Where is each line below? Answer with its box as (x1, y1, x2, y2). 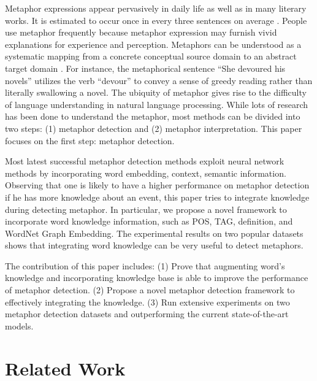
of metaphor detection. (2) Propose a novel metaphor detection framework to (5, 283, 295, 296)
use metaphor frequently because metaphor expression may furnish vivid (5, 26, 277, 39)
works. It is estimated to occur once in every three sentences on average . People (5, 13, 307, 26)
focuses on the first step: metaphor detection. (5, 134, 175, 147)
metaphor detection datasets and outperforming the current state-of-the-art (5, 307, 289, 320)
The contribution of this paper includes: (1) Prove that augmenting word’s (5, 259, 285, 272)
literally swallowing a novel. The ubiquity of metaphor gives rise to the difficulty (5, 86, 307, 99)
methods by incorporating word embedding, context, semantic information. (5, 166, 286, 179)
